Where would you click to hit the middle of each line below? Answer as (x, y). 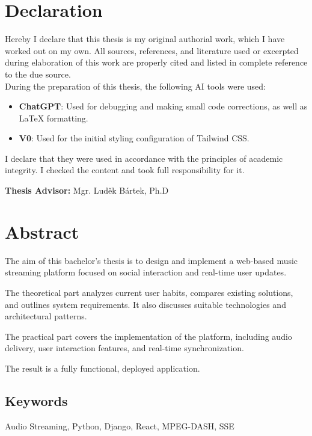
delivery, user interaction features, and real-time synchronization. (124, 348)
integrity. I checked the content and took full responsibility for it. (125, 170)
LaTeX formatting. (54, 118)
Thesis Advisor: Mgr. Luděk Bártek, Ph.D (87, 190)
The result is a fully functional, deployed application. (102, 368)
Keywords (36, 400)
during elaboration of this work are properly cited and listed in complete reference (156, 62)
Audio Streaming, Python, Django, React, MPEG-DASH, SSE (120, 425)
